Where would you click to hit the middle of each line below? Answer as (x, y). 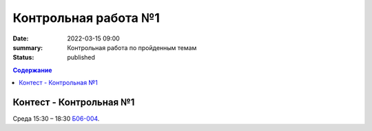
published (81, 58)
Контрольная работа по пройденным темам (132, 47)
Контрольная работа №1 (86, 18)
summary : (28, 47)
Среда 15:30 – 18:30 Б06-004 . (56, 119)
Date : (21, 38)
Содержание (32, 70)
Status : (23, 58)
